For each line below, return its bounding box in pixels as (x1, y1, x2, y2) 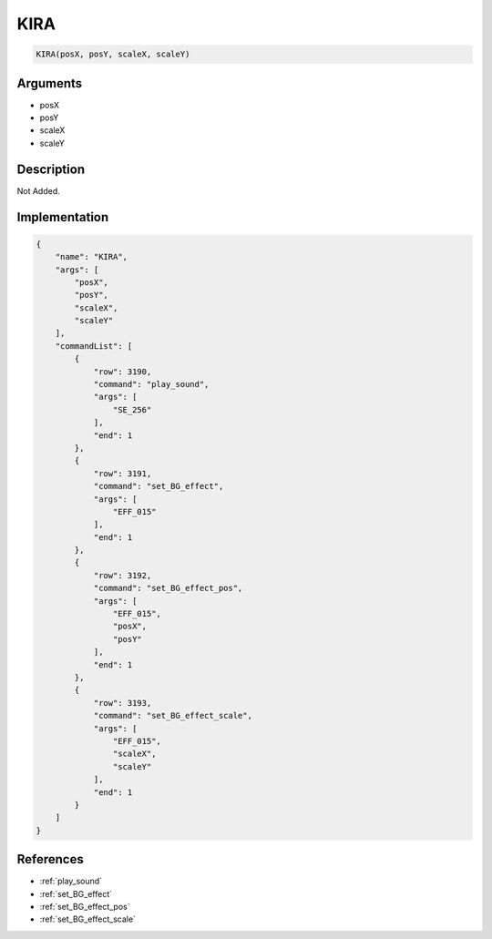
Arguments (16, 76, 83, 91)
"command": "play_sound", (93, 379, 210, 390)
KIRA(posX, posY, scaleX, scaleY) (36, 49, 190, 59)
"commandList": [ (55, 341, 133, 351)
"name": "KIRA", (55, 251, 128, 262)
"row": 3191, (93, 468, 152, 478)
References (16, 852, 84, 867)
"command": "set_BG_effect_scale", (93, 710, 252, 721)
